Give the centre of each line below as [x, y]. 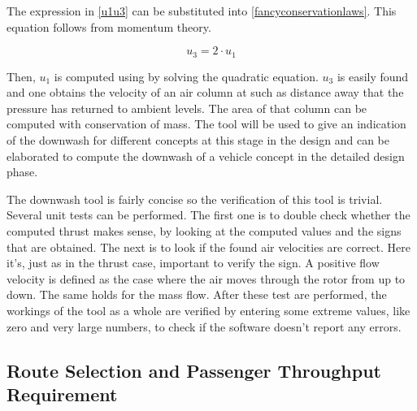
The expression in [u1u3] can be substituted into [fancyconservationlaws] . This [202, 11]
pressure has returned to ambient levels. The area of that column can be [187, 108]
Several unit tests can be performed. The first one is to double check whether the [208, 215]
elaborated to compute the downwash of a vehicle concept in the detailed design [206, 156]
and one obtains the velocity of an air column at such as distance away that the [205, 92]
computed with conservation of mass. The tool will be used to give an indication [206, 124]
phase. [22, 172]
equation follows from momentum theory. [109, 26]
